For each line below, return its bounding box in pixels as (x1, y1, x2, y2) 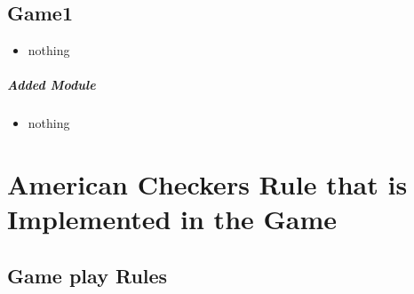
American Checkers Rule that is (7, 166, 408, 203)
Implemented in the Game (7, 201, 338, 237)
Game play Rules (7, 261, 168, 289)
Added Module (7, 75, 96, 94)
